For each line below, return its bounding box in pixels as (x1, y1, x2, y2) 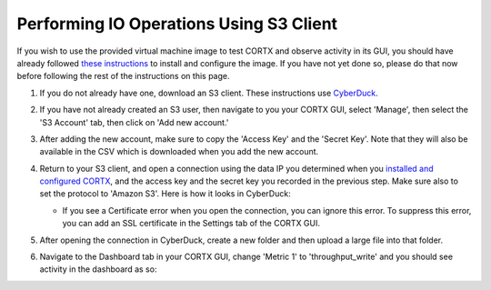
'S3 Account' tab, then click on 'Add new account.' (39, 116, 229, 127)
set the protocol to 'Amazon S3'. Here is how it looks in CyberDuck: (39, 188, 291, 199)
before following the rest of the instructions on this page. (16, 71, 230, 82)
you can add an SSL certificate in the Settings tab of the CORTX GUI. (62, 218, 321, 229)
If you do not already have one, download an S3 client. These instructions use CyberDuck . (39, 87, 379, 98)
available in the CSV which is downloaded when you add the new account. (39, 146, 319, 157)
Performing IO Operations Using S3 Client (16, 14, 338, 34)
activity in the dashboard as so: (39, 264, 157, 275)
